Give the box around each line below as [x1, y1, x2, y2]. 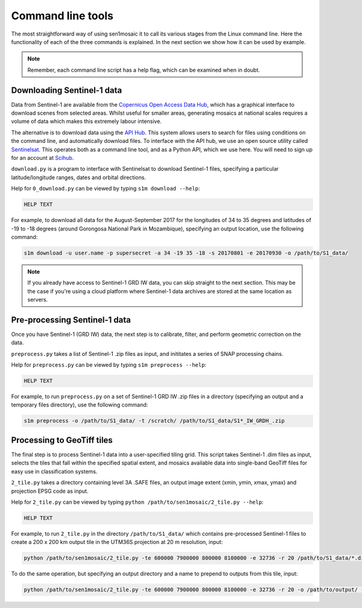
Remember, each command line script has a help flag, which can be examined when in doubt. [27, 66, 261, 74]
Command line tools [11, 9, 114, 22]
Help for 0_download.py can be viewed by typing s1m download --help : [11, 185, 200, 192]
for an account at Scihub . [11, 154, 74, 161]
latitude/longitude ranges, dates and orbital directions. [11, 174, 146, 181]
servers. [27, 296, 48, 303]
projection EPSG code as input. [11, 487, 89, 495]
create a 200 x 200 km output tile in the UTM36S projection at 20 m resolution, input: [11, 539, 223, 546]
